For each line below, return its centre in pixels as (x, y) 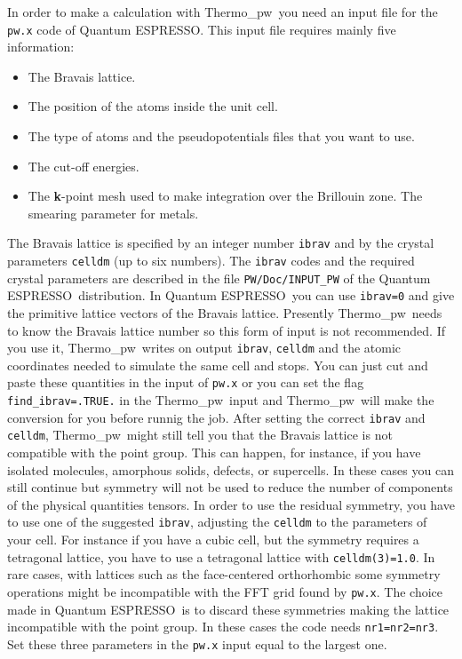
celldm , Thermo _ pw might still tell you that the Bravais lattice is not (200, 435)
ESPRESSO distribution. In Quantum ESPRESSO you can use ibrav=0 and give (231, 295)
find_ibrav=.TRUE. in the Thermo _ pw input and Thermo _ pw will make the (221, 400)
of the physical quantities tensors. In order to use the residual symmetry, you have (231, 504)
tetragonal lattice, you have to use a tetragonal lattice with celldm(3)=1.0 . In (221, 556)
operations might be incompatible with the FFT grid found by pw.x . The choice (225, 591)
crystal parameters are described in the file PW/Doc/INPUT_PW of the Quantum (219, 278)
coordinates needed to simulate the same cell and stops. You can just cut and (218, 365)
